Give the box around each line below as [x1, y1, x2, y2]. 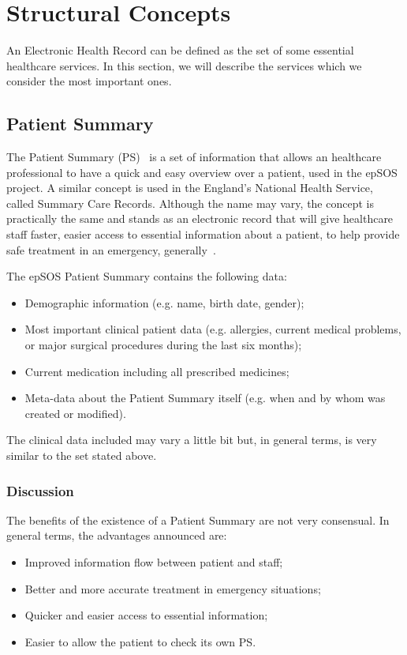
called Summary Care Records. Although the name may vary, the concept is [6, 194, 374, 211]
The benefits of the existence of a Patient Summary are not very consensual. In [6, 511, 390, 528]
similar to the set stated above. [6, 447, 157, 464]
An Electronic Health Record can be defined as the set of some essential [6, 42, 354, 58]
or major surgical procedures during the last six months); [24, 337, 302, 353]
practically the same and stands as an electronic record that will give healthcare [6, 210, 394, 227]
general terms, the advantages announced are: [6, 527, 227, 544]
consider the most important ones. [6, 73, 172, 89]
